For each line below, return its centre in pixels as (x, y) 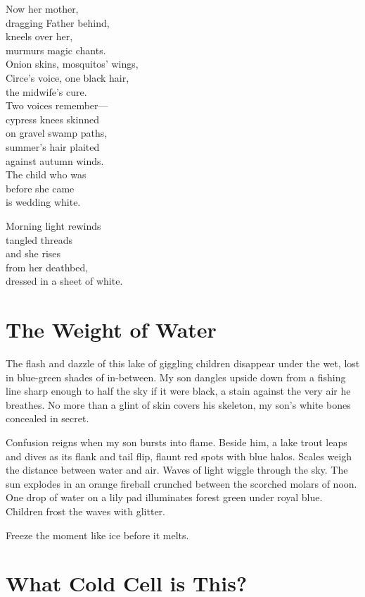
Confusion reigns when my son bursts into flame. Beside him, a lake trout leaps (177, 442)
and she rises (33, 253)
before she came (40, 188)
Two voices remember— (57, 105)
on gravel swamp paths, (57, 133)
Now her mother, (42, 8)
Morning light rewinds (53, 225)
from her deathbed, (47, 267)
